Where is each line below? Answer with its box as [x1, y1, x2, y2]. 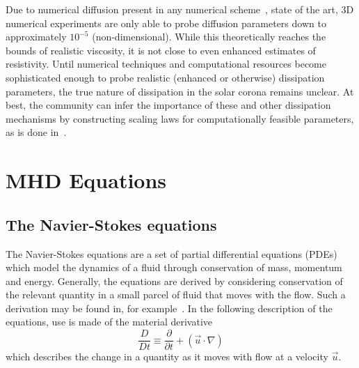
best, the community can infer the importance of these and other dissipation [6, 98, 331, 112]
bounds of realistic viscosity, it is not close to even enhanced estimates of [6, 43, 316, 57]
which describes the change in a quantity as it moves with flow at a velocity [6, 349, 328, 364]
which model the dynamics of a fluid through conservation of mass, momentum [6, 260, 342, 275]
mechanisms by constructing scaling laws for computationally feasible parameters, [6, 111, 354, 125]
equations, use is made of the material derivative [6, 314, 213, 329]
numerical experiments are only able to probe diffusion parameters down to [6, 15, 326, 30]
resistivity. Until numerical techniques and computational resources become [6, 56, 326, 71]
